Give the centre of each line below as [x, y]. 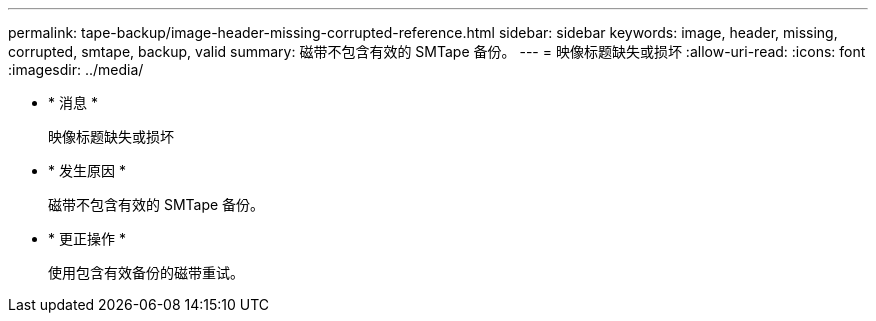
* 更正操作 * [87, 238]
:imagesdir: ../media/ [76, 69]
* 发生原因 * [87, 170]
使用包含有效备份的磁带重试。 [146, 272]
